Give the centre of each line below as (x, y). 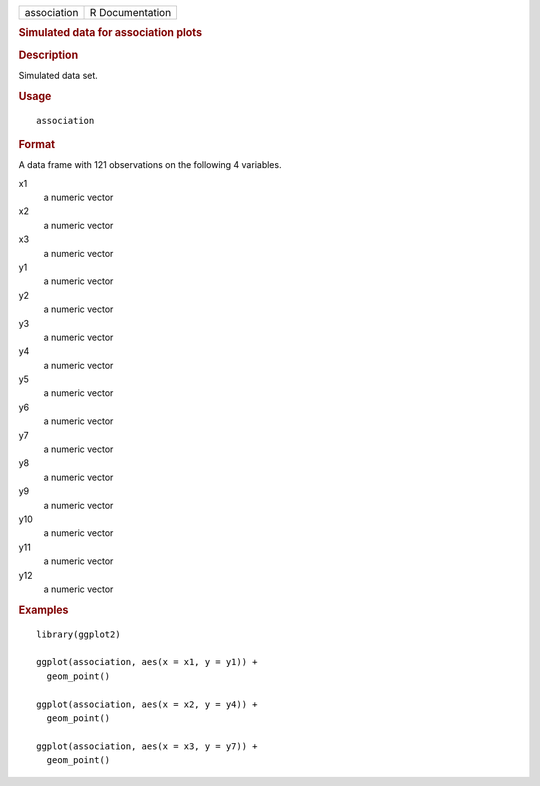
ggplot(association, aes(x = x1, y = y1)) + (147, 662)
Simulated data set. (58, 75)
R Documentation (130, 12)
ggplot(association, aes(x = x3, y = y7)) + (147, 746)
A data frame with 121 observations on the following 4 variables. (150, 165)
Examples (43, 610)
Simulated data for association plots (110, 33)
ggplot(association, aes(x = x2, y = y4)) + (147, 704)
